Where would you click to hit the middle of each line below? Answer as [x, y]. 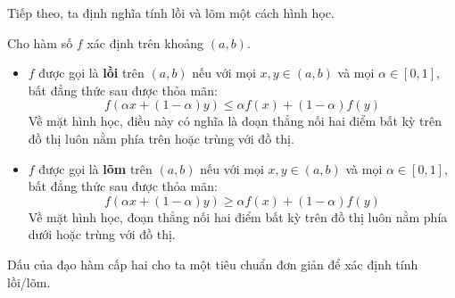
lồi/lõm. [29, 281]
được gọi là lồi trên [91, 73]
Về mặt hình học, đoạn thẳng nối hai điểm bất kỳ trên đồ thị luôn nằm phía [238, 216]
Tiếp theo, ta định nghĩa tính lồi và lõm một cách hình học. [171, 12]
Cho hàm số [40, 42]
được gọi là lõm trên [95, 168]
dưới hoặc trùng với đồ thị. [102, 234]
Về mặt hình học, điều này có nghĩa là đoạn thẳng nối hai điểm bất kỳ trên [235, 121]
